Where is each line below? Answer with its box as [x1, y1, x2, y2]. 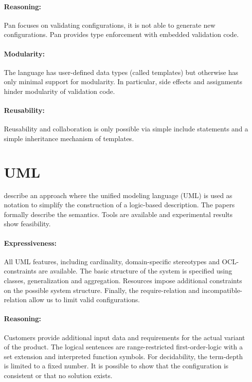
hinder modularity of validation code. [4, 86, 115, 96]
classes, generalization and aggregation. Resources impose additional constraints [4, 275, 242, 286]
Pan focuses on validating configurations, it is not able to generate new [4, 19, 216, 30]
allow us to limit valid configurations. [29, 294, 140, 305]
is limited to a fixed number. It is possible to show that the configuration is [4, 361, 229, 371]
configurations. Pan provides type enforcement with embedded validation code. [4, 29, 239, 39]
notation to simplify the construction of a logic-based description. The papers [4, 200, 235, 210]
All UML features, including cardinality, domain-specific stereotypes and [4, 256, 220, 266]
